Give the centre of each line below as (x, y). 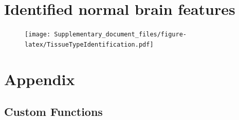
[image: (38, 35)
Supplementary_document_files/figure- (120, 35)
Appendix (40, 79)
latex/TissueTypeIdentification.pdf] (89, 44)
